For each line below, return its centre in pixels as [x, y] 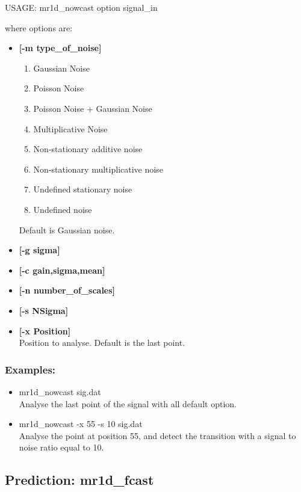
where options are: [39, 27]
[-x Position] [45, 331]
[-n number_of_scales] [67, 290]
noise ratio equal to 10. [61, 447]
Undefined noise [63, 209]
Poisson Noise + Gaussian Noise [93, 108]
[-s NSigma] [44, 310]
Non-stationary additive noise [88, 149]
